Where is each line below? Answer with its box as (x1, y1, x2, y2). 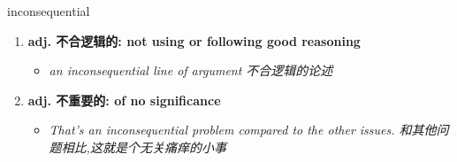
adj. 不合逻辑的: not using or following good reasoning (27, 31, 361, 50)
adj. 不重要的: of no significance (27, 90, 221, 109)
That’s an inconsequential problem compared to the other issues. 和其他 (49, 120, 437, 139)
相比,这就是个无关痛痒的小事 (61, 137, 226, 156)
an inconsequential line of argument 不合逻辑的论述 (49, 61, 333, 80)
